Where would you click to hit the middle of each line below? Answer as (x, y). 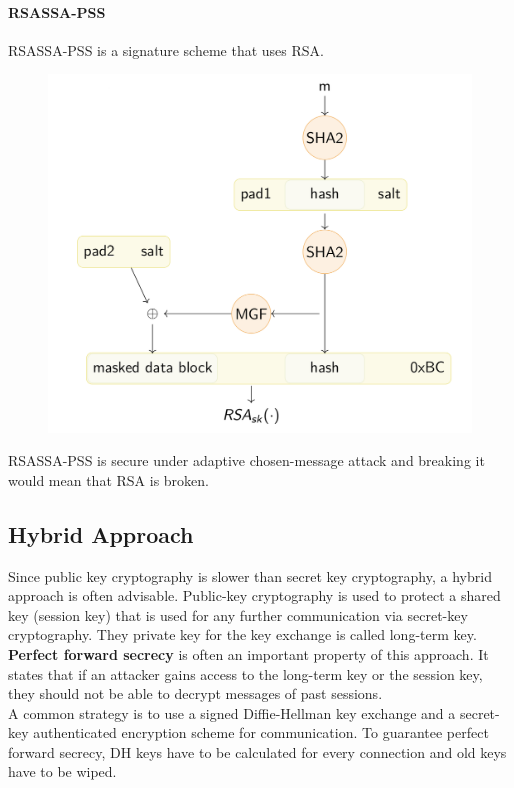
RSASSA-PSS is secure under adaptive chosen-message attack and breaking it (246, 460)
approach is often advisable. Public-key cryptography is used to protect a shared (254, 595)
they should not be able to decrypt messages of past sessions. (195, 693)
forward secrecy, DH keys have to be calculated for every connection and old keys (257, 751)
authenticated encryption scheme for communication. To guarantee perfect (261, 732)
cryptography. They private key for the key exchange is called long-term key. (242, 634)
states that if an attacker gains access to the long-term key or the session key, (245, 673)
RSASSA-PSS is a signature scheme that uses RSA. (166, 49)
